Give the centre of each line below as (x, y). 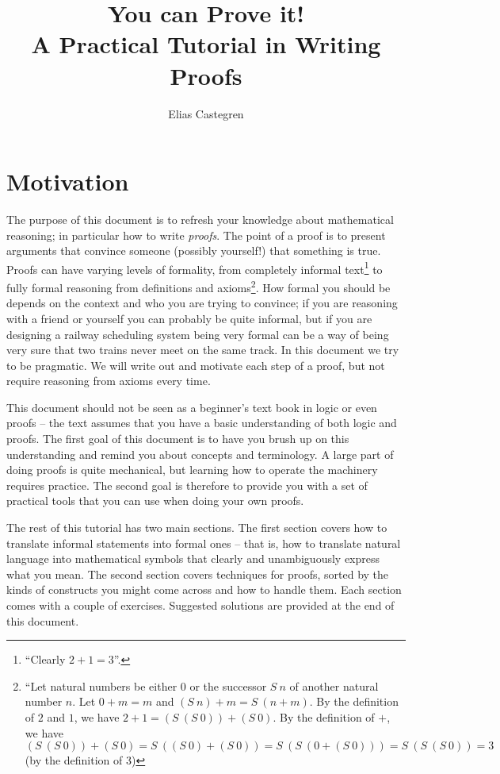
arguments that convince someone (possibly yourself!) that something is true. (194, 250)
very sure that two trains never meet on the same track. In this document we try (203, 350)
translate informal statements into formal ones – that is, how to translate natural (204, 543)
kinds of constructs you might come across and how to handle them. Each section (204, 589)
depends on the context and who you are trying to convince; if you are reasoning (202, 303)
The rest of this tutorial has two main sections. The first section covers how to (197, 528)
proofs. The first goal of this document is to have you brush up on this (178, 439)
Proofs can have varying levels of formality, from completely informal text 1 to (195, 268)
